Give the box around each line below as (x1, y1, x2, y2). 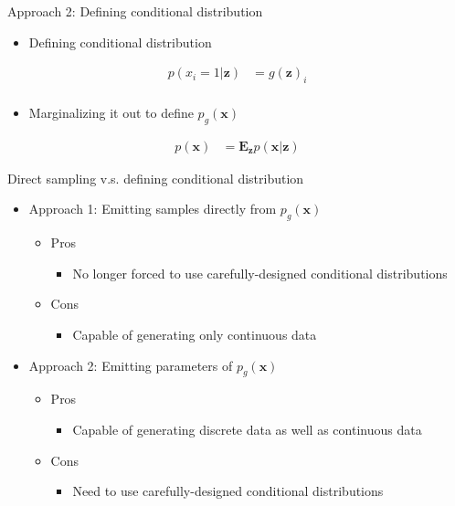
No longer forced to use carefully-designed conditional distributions (72, 263, 448, 282)
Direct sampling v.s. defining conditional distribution (7, 168, 304, 187)
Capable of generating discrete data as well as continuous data (72, 420, 422, 439)
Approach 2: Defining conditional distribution (7, 2, 263, 20)
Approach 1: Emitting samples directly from (28, 199, 277, 218)
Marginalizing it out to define (28, 103, 194, 122)
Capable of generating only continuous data (72, 325, 317, 344)
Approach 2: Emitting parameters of (28, 355, 233, 374)
